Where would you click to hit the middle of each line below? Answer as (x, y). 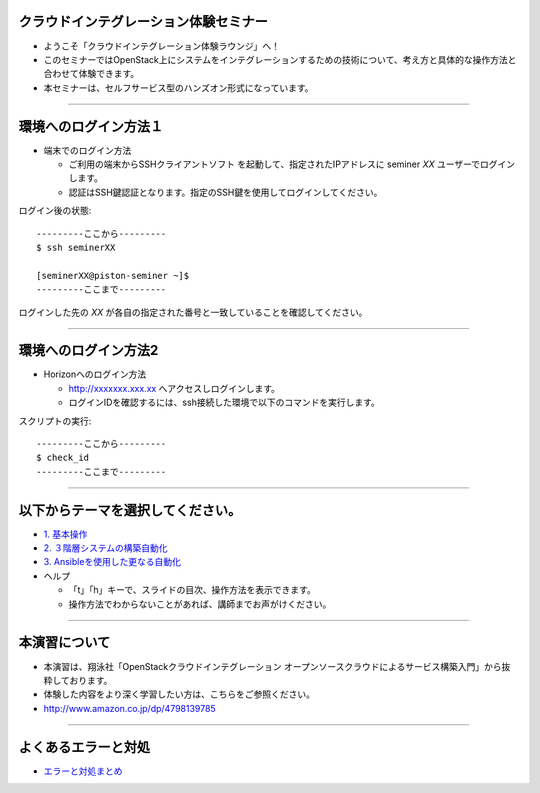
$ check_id (63, 458)
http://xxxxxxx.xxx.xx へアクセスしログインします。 (174, 388)
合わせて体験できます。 (91, 74)
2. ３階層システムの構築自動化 (106, 548)
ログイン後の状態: (55, 211)
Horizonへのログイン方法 (95, 374)
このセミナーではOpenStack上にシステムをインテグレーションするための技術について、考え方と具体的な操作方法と (280, 59)
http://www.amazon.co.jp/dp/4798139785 (129, 708)
